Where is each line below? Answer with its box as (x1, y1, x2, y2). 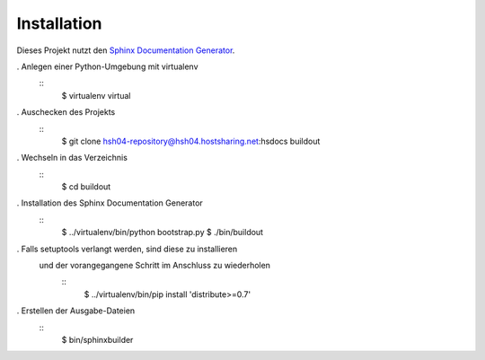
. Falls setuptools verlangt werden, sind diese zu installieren (16, 243, 238, 254)
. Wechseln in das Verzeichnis (16, 153, 128, 163)
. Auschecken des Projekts (16, 107, 116, 118)
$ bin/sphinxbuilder (61, 334, 134, 345)
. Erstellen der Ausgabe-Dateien (16, 305, 136, 316)
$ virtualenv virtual (61, 90, 131, 101)
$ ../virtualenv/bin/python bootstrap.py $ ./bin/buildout (61, 227, 264, 238)
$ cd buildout (61, 181, 111, 192)
